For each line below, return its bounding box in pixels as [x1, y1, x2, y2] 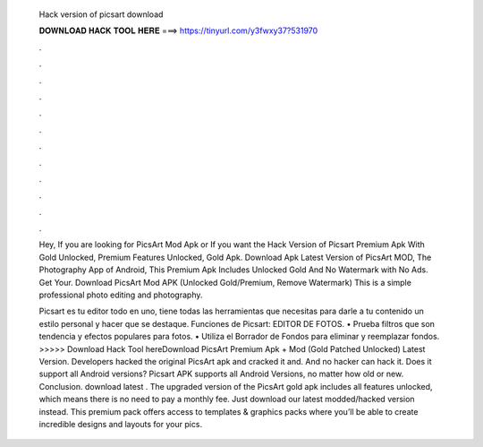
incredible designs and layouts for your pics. [38, 418, 203, 429]
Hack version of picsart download [38, 9, 164, 20]
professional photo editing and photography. [38, 289, 203, 300]
